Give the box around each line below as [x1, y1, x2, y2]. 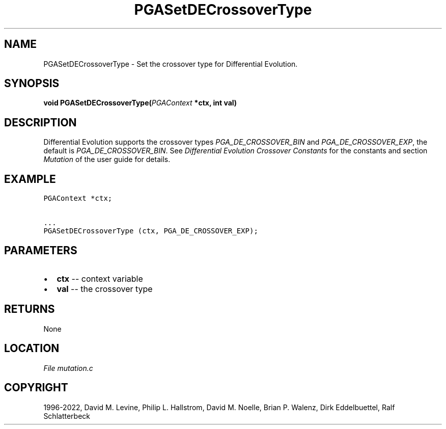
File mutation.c [43, 363, 93, 372]
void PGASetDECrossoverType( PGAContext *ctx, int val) [43, 98, 237, 108]
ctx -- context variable [57, 273, 143, 284]
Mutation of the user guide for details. [43, 155, 171, 164]
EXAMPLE [4, 172, 56, 185]
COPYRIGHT [4, 381, 68, 394]
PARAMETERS [4, 244, 77, 257]
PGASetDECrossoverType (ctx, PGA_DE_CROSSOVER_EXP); [43, 227, 258, 235]
